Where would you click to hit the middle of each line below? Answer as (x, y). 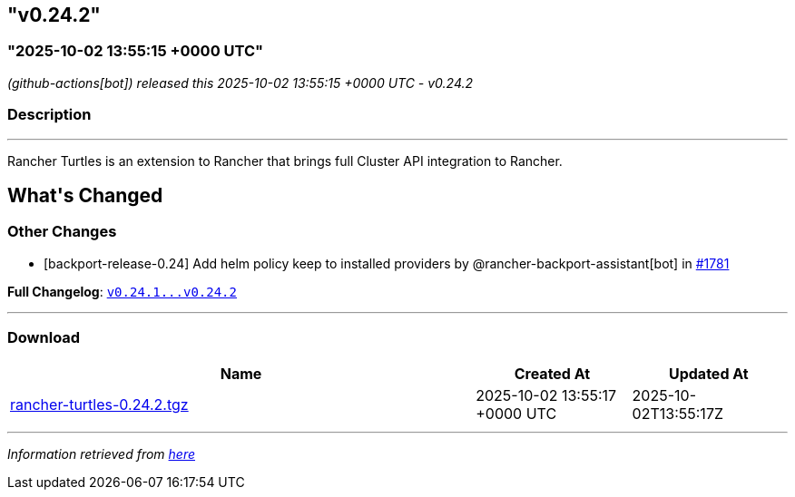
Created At (552, 373)
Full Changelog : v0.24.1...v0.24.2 (122, 291)
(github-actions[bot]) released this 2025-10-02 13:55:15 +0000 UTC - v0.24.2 (240, 83)
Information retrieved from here (102, 453)
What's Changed (85, 195)
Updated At (708, 373)
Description (49, 115)
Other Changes (62, 232)
